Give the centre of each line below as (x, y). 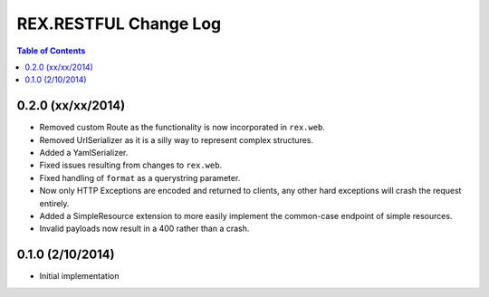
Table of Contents (51, 51)
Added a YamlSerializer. (84, 153)
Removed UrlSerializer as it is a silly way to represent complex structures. (177, 139)
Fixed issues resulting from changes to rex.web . (130, 165)
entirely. (54, 203)
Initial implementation (79, 276)
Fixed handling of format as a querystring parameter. (140, 177)
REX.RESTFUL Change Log (119, 24)
